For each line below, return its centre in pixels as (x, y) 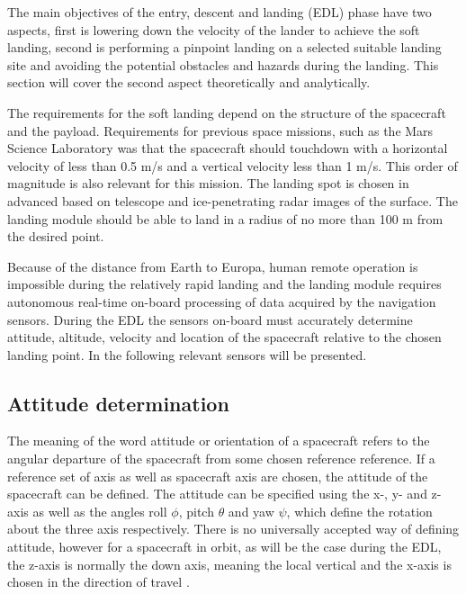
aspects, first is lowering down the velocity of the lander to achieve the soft (214, 29)
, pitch (196, 511)
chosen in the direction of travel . (99, 582)
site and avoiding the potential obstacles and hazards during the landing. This (223, 64)
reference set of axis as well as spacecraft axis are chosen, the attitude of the (218, 476)
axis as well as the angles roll (87, 511)
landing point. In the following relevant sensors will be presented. (187, 354)
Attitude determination (118, 403)
